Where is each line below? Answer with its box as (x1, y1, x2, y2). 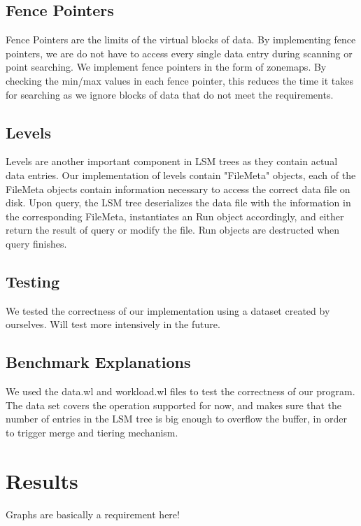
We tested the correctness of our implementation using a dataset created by (6, 303, 330, 318)
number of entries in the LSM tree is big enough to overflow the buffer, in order (6, 411, 347, 426)
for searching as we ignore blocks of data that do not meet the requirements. (6, 87, 334, 101)
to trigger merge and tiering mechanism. (6, 425, 178, 439)
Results (6, 466, 78, 495)
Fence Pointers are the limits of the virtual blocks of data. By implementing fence (6, 32, 356, 47)
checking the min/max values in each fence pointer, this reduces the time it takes (6, 73, 353, 87)
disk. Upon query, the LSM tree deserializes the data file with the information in (6, 195, 351, 210)
